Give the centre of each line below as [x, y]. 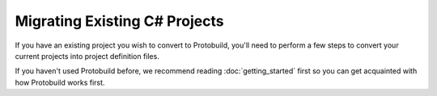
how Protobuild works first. [60, 82]
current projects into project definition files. [87, 56]
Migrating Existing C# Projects [119, 21]
